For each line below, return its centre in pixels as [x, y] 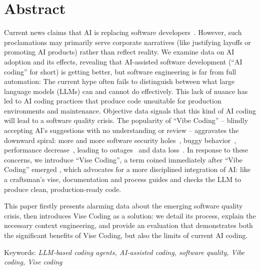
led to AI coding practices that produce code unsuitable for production [113, 101]
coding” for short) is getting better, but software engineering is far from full [120, 71]
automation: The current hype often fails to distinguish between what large [119, 81]
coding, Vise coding [33, 262]
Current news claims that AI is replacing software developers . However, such [123, 32]
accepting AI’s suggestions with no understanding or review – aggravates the [121, 130]
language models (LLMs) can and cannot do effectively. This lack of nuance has [126, 91]
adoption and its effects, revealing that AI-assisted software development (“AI [123, 61]
